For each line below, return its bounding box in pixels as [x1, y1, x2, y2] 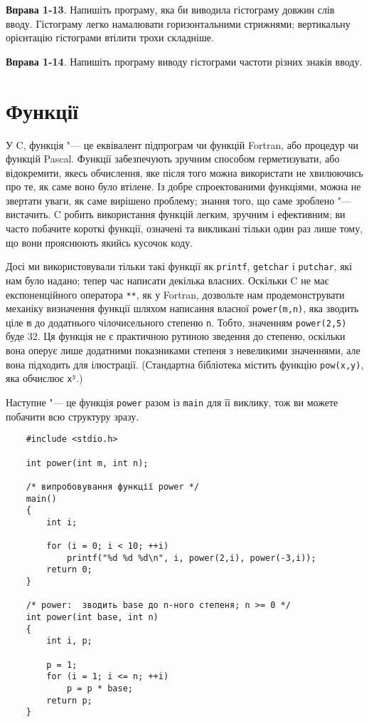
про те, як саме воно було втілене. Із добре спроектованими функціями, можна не [6, 179, 361, 194]
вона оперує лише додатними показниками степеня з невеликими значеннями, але [6, 343, 360, 358]
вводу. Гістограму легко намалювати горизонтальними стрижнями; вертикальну [6, 16, 351, 31]
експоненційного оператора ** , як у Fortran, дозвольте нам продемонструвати [6, 287, 345, 301]
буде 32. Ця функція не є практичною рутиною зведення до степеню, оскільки [6, 329, 346, 344]
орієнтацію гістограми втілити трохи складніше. [6, 30, 214, 45]
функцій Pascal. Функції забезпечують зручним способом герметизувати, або [6, 151, 340, 166]
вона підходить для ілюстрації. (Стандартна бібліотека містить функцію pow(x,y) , [6, 356, 364, 371]
